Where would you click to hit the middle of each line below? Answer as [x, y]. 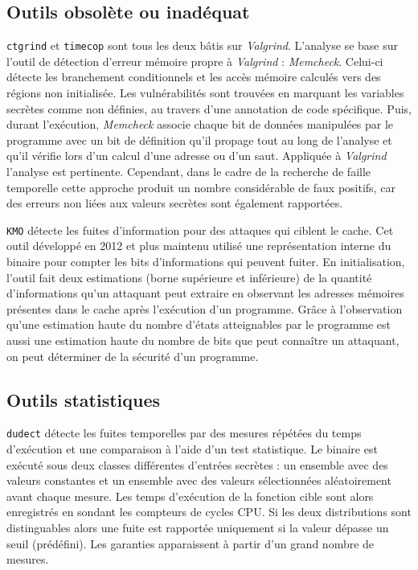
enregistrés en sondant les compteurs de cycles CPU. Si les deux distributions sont [209, 512]
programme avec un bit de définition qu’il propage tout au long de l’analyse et [199, 139]
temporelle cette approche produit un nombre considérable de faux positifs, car [201, 187]
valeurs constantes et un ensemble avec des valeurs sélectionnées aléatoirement [199, 480]
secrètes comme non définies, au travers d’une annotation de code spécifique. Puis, [209, 108]
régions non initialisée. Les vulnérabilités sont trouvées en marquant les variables [205, 93]
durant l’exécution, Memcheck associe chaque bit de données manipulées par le [200, 124]
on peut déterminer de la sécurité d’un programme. [133, 356]
